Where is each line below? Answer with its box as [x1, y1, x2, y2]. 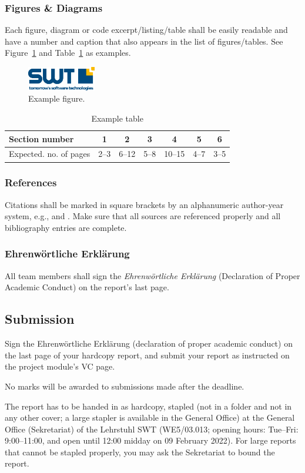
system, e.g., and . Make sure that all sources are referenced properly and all [5, 210, 281, 222]
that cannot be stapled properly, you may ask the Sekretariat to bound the [5, 445, 275, 458]
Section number [9, 132, 74, 145]
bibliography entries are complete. [5, 221, 127, 233]
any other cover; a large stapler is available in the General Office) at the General [5, 411, 295, 424]
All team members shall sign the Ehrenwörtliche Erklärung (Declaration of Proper [5, 269, 300, 281]
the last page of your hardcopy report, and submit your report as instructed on [5, 348, 290, 361]
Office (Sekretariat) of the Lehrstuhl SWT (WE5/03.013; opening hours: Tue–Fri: [5, 422, 299, 435]
